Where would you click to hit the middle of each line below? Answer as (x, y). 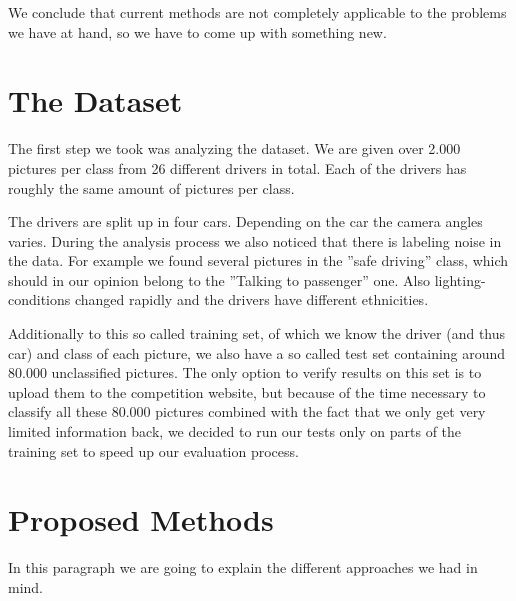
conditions (39, 299)
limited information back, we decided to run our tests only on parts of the (235, 431)
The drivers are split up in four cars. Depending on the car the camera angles (245, 221)
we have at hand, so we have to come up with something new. (197, 31)
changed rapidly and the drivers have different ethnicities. (251, 299)
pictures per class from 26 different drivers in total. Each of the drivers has (237, 167)
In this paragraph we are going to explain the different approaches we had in (243, 567)
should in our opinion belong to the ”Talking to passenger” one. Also (219, 279)
